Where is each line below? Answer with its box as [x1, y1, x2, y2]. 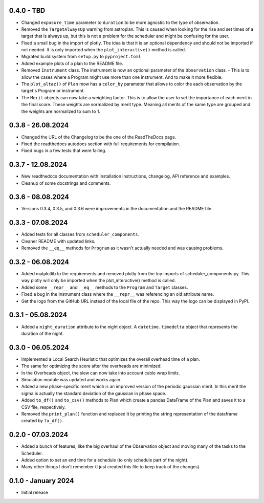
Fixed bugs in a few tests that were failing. [21, 148, 107, 153]
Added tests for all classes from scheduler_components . [21, 231, 139, 237]
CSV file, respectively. [21, 404, 66, 410]
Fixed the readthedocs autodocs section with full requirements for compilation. [21, 141, 180, 147]
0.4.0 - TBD [9, 6, 45, 15]
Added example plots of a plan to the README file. [21, 60, 123, 66]
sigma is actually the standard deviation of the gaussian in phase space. [21, 390, 167, 396]
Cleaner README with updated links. [21, 238, 95, 244]
